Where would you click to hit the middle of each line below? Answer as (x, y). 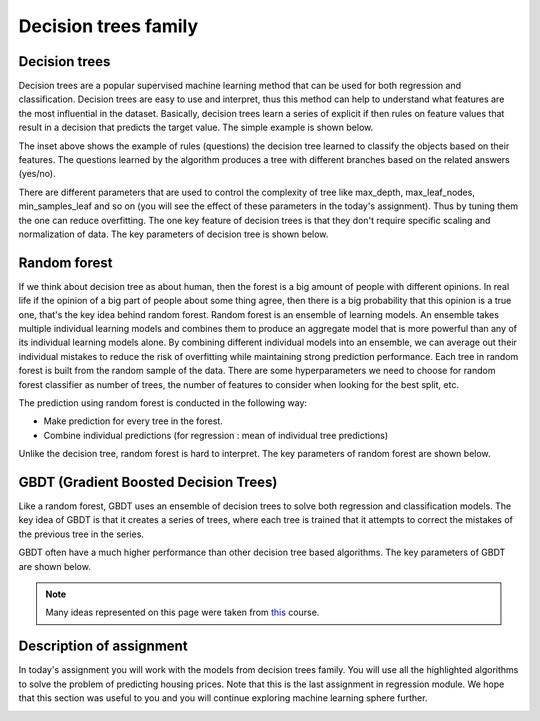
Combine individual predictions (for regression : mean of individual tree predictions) (216, 435)
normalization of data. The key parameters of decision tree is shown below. (173, 234)
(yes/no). (37, 174)
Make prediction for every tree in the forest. (133, 421)
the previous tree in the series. (81, 534)
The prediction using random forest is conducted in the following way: (163, 403)
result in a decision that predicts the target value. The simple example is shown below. (196, 127)
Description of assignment (103, 646)
